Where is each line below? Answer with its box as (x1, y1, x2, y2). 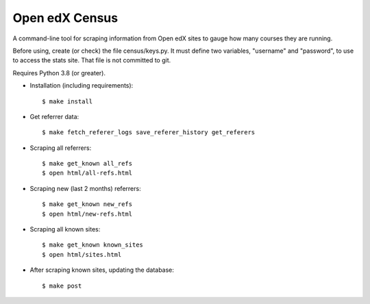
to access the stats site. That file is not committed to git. (12, 56, 171, 64)
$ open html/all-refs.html (42, 169, 133, 177)
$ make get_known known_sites (42, 241, 144, 249)
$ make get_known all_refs (42, 160, 133, 168)
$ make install (42, 97, 93, 105)
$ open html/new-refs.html (42, 210, 133, 218)
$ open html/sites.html (42, 251, 122, 258)
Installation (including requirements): (29, 81, 134, 90)
